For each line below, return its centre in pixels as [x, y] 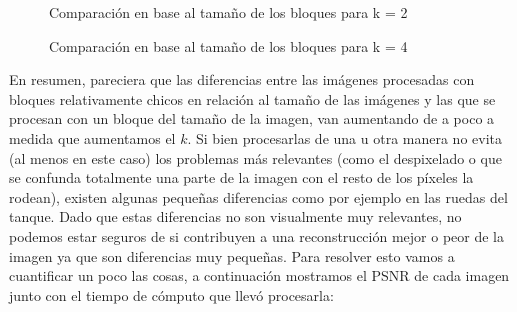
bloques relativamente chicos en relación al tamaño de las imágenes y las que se [252, 98]
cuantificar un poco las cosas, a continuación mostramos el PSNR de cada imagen [259, 275]
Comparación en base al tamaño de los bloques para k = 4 [228, 45]
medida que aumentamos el [92, 137]
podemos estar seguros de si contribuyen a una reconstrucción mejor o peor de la [256, 235]
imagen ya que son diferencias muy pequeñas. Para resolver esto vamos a [232, 255]
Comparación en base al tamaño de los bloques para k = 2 [228, 12]
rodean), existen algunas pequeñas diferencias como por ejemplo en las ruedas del [258, 196]
